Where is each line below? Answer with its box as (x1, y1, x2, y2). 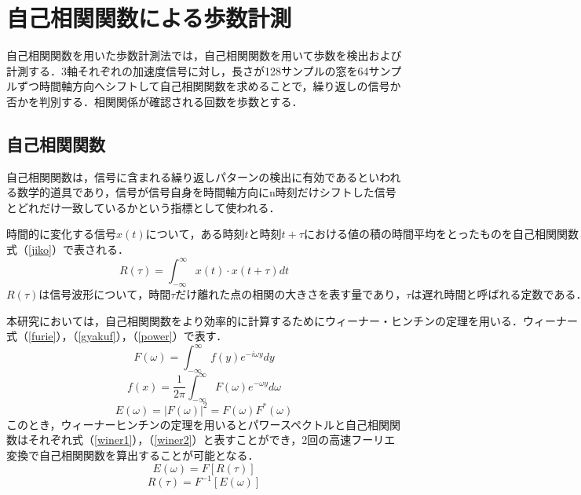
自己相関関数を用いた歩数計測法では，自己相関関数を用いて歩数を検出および (6, 47, 402, 64)
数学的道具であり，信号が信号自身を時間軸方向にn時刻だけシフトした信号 (16, 184, 396, 200)
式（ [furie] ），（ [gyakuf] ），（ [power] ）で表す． (6, 328, 228, 344)
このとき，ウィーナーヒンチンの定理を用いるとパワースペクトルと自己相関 (6, 416, 389, 432)
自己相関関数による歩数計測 (6, 2, 292, 34)
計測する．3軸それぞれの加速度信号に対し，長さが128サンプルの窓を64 (6, 62, 369, 79)
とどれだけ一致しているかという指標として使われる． (6, 199, 280, 215)
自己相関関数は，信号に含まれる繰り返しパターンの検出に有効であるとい (6, 168, 380, 185)
